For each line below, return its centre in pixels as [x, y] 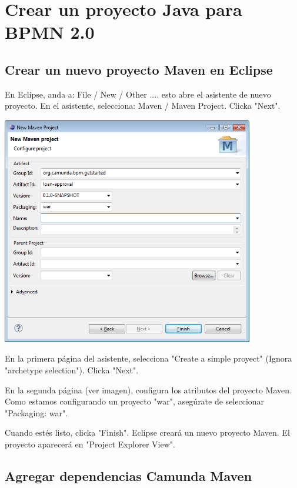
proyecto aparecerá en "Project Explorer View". [90, 444]
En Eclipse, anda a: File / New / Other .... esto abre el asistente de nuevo [138, 94]
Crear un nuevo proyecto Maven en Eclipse [139, 69]
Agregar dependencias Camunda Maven [129, 476]
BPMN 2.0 [50, 32]
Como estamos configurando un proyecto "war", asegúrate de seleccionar [135, 401]
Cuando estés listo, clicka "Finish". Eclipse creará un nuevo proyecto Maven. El [147, 432]
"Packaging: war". [36, 412]
